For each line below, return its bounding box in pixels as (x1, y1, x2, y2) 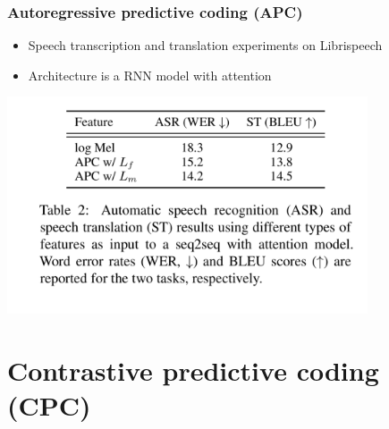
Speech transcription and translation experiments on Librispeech (28, 36, 383, 55)
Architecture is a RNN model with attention (28, 65, 272, 84)
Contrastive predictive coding (7, 351, 379, 388)
